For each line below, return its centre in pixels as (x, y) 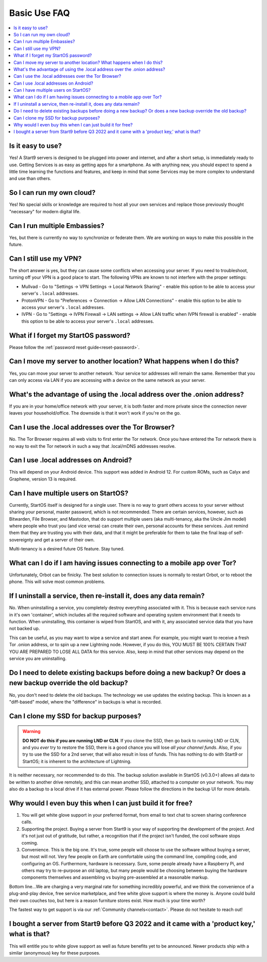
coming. (30, 842)
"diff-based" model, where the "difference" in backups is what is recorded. (86, 702)
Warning (31, 731)
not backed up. (24, 629)
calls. (27, 822)
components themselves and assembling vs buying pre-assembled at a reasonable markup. (115, 877)
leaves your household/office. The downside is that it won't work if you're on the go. (95, 413)
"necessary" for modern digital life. (45, 211)
